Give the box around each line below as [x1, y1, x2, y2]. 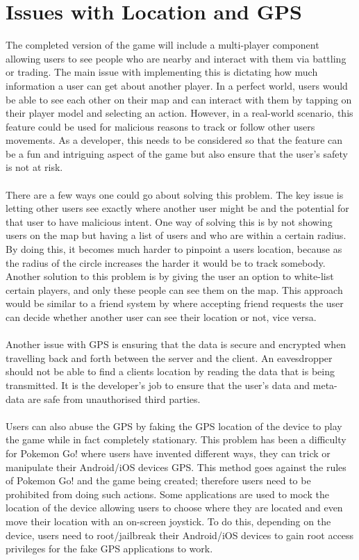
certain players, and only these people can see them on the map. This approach [6, 282, 343, 297]
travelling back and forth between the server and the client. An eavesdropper [6, 350, 333, 365]
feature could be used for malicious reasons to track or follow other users [6, 119, 315, 133]
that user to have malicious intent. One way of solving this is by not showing [6, 214, 333, 229]
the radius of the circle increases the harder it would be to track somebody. [6, 255, 326, 270]
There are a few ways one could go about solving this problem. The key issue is [6, 187, 344, 201]
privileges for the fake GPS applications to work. [6, 541, 213, 556]
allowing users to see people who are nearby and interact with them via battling [6, 51, 347, 65]
